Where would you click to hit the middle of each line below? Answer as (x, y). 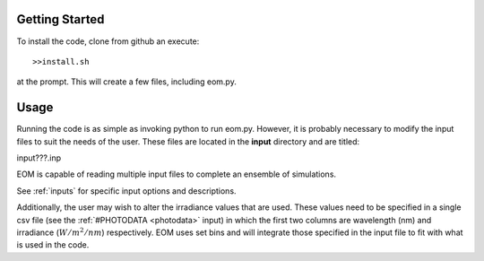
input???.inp (39, 158)
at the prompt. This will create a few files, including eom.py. (126, 82)
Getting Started (60, 19)
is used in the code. (53, 245)
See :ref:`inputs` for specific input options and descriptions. (126, 191)
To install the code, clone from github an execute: (108, 41)
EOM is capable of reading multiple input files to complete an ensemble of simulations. (176, 174)
